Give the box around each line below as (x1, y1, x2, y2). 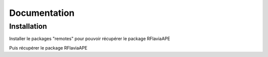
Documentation (9, 7, 75, 18)
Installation (9, 22, 47, 31)
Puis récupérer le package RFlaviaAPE (9, 45, 88, 51)
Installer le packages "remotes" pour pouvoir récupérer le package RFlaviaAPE (9, 36, 171, 42)
